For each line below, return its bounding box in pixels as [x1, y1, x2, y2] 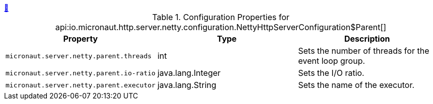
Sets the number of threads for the [298, 46, 429, 56]
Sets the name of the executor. [298, 80, 415, 90]
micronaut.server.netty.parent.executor [6, 81, 156, 89]
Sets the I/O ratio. [298, 68, 364, 78]
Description [344, 34, 390, 44]
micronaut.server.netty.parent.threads [6, 52, 152, 60]
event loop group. [298, 56, 365, 66]
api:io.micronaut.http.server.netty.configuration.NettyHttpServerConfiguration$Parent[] [55, 22, 387, 32]
